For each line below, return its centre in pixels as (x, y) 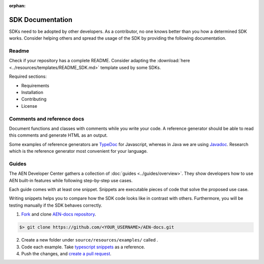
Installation (32, 92)
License (29, 106)
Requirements (35, 85)
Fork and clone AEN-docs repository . (59, 214)
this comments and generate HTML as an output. (58, 135)
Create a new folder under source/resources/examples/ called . (90, 240)
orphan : (17, 6)
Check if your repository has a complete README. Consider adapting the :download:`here (99, 61)
